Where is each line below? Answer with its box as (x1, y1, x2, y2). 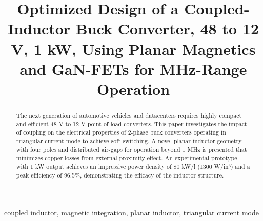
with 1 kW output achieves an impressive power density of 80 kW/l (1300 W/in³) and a (16, 162, 250, 170)
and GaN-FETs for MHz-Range (19, 58, 247, 79)
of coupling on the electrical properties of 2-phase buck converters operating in (16, 128, 226, 137)
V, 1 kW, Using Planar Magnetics (11, 38, 256, 59)
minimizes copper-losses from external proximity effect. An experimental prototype (16, 153, 237, 162)
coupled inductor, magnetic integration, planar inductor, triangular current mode (4, 207, 259, 218)
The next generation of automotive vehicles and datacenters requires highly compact (16, 110, 242, 119)
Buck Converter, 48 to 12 (75, 18, 259, 39)
